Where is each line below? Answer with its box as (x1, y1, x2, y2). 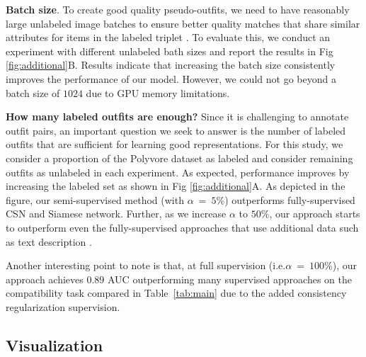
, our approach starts (269, 206, 360, 221)
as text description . (6, 234, 92, 249)
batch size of (6, 85, 60, 100)
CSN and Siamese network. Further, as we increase (6, 206, 227, 221)
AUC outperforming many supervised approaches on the (108, 271, 352, 286)
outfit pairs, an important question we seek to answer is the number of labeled (6, 123, 346, 137)
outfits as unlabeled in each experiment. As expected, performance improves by (6, 164, 350, 179)
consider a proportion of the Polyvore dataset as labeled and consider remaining (6, 150, 353, 165)
